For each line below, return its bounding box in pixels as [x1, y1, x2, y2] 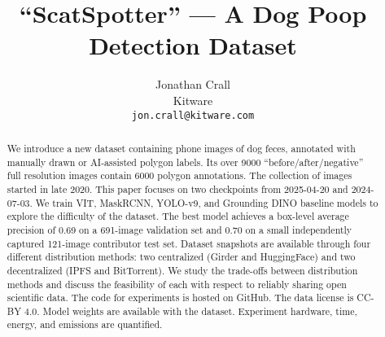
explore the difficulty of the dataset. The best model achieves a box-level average [7, 209, 349, 223]
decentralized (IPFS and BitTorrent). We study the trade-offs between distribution [7, 263, 358, 277]
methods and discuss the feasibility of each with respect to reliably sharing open [7, 277, 347, 291]
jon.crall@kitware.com [131, 109, 255, 121]
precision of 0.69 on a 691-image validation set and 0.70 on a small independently [7, 222, 352, 236]
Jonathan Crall [155, 76, 231, 93]
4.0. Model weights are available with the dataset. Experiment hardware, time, [24, 304, 357, 317]
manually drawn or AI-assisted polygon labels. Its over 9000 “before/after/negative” [7, 155, 364, 168]
